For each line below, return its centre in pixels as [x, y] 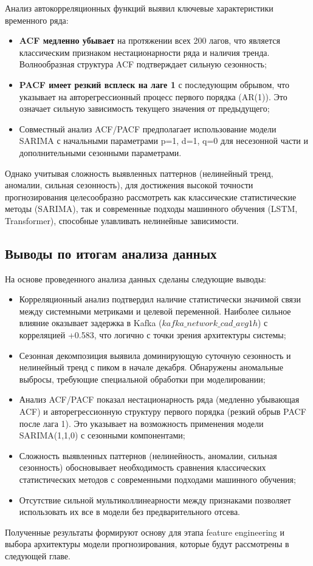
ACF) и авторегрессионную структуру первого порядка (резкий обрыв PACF [163, 411]
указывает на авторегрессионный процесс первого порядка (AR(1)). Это [153, 96]
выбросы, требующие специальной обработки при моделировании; [142, 379]
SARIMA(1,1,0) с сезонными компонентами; [102, 435]
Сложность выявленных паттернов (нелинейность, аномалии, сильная [148, 455]
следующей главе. [38, 555]
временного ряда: [37, 20]
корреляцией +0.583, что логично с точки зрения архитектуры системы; [153, 335]
